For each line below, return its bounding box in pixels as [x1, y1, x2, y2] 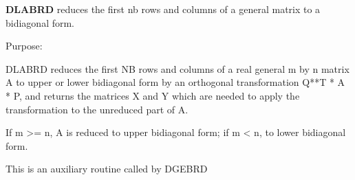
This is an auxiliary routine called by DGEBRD [6, 161, 208, 176]
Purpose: [6, 38, 43, 53]
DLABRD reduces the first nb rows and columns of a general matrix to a [6, 2, 321, 16]
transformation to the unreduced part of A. [6, 102, 189, 116]
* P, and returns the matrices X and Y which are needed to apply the [6, 88, 300, 102]
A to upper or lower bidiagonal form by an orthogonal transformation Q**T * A [6, 75, 345, 89]
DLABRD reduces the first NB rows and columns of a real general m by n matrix [6, 61, 349, 76]
